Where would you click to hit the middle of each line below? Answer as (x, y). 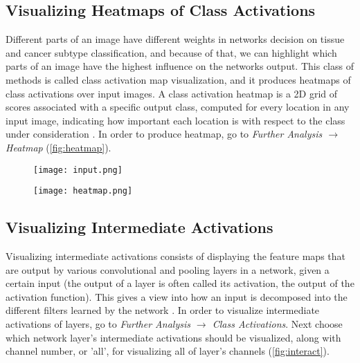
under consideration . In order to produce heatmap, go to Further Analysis (164, 134)
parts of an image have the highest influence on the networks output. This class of (180, 66)
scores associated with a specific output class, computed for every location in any (178, 107)
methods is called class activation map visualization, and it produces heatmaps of (178, 79)
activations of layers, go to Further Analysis (98, 324)
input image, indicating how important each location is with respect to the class (175, 120)
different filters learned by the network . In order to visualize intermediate (163, 310)
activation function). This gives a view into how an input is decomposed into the (177, 296)
